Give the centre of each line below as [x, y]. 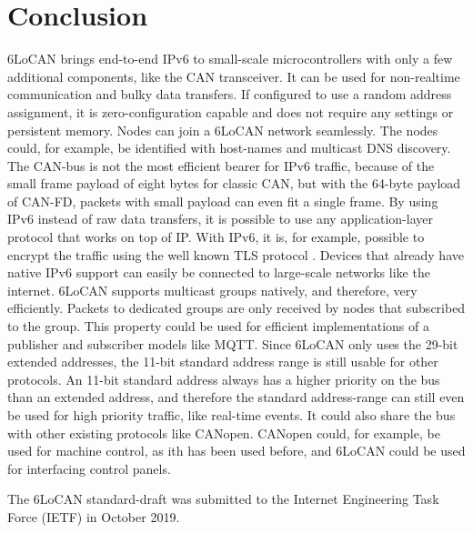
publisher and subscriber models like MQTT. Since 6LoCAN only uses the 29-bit [233, 343]
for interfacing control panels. [89, 468]
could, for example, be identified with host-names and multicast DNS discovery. [229, 148]
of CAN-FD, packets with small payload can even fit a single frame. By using [223, 201]
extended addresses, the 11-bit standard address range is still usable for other [223, 362]
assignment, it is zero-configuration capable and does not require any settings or [231, 111]
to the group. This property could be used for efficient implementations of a [218, 326]
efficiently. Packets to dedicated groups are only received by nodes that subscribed [236, 308]
